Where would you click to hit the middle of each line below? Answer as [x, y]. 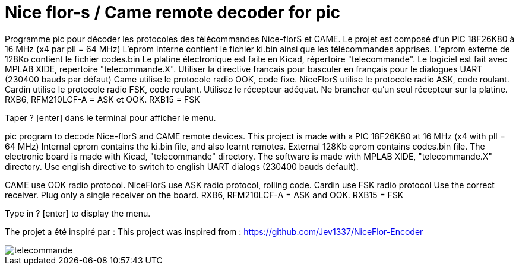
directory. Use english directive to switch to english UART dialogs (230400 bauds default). [182, 166]
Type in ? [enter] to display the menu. [78, 213]
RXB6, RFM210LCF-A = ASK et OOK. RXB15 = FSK [102, 99]
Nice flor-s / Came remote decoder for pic [173, 12]
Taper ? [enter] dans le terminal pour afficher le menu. [110, 117]
